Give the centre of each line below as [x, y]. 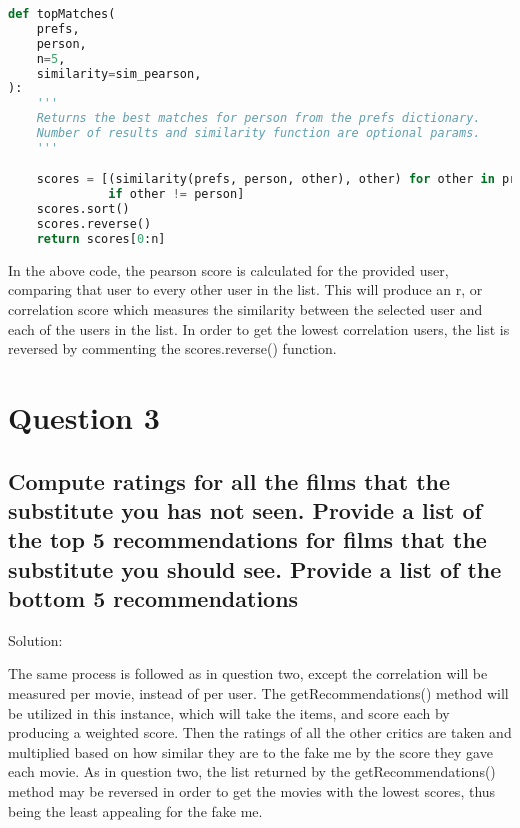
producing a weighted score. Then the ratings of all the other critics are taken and [260, 732]
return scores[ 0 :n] [101, 238]
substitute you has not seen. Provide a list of [245, 509]
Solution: [35, 639]
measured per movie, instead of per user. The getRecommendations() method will [258, 693]
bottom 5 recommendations [153, 598]
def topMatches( [62, 14]
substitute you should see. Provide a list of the [255, 568]
